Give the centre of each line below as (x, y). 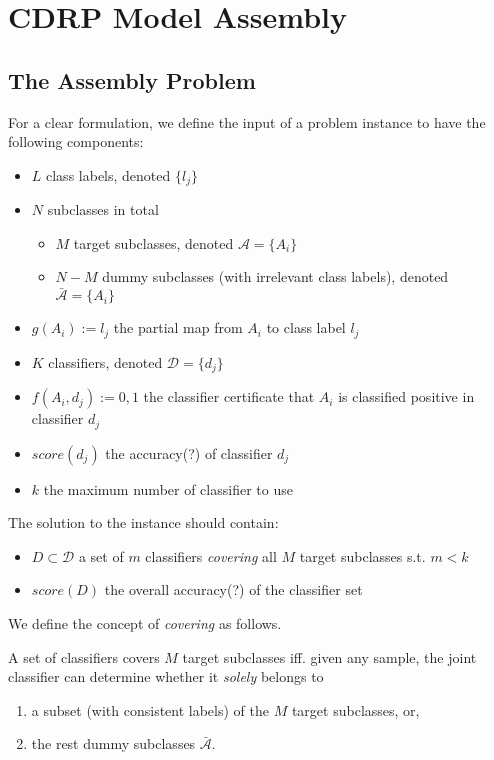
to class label (306, 327)
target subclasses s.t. (362, 555)
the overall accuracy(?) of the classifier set (233, 589)
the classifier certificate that (229, 396)
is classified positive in (406, 396)
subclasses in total (103, 209)
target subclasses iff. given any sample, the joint (329, 656)
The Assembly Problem (132, 79)
